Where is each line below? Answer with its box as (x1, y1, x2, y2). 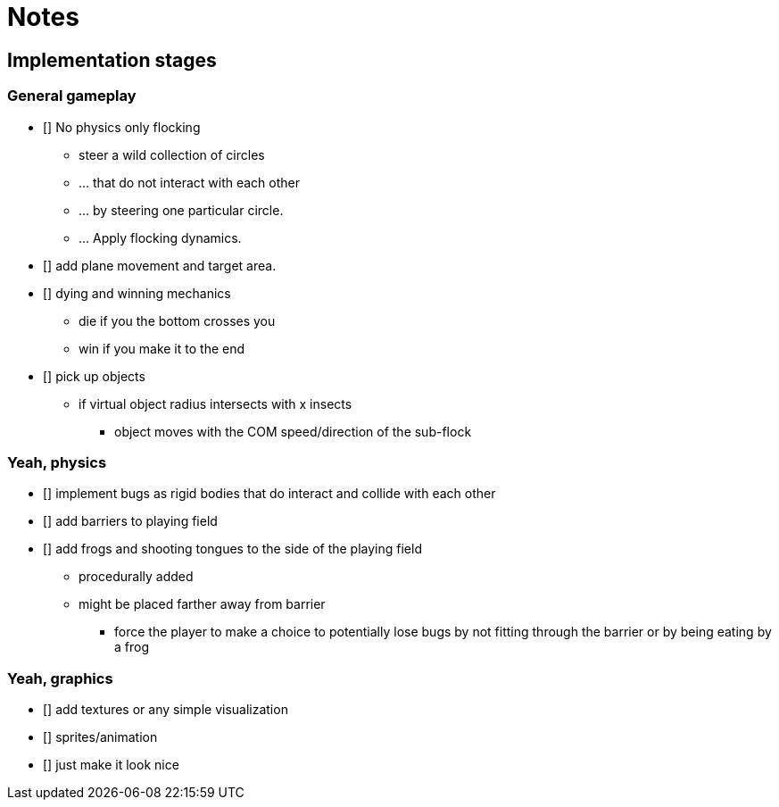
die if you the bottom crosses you (79, 312, 276, 329)
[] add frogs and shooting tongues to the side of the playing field (43, 541, 422, 557)
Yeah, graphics (7, 669, 113, 687)
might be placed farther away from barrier (79, 596, 326, 612)
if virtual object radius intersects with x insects (79, 395, 352, 412)
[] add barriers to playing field (43, 513, 218, 529)
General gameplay (7, 87, 137, 105)
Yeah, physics (7, 453, 107, 471)
